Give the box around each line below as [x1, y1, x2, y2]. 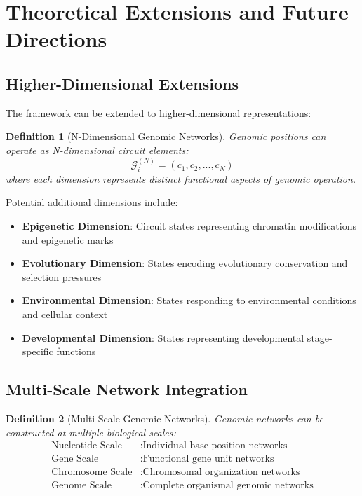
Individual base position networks [142, 441, 288, 451]
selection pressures [22, 269, 102, 284]
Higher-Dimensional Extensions [6, 72, 239, 94]
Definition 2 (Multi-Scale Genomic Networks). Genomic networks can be [6, 411, 323, 425]
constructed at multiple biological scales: [6, 425, 176, 439]
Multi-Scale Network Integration [6, 378, 248, 400]
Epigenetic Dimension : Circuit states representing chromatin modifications [22, 218, 357, 233]
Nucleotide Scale [51, 441, 122, 451]
